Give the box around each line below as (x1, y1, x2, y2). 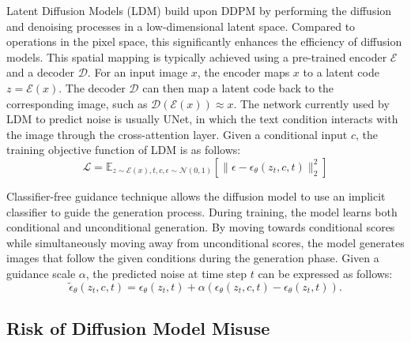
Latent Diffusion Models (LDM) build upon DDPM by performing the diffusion (6, 2, 392, 18)
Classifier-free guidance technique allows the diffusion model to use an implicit (6, 187, 386, 204)
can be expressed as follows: (258, 265, 393, 281)
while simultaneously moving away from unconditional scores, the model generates (6, 234, 405, 250)
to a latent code (303, 64, 379, 81)
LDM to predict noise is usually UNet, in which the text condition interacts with (6, 111, 398, 127)
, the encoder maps (197, 64, 290, 81)
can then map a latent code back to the (142, 79, 334, 96)
